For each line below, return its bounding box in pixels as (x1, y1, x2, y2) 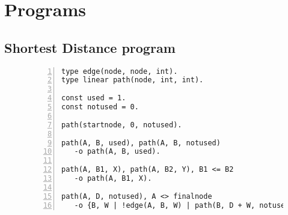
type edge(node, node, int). (61, 67, 178, 76)
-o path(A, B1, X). (74, 174, 152, 183)
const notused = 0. (61, 103, 139, 112)
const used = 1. (61, 94, 126, 103)
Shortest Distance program (4, 38, 176, 56)
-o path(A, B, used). (74, 147, 161, 156)
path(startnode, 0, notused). (61, 120, 182, 129)
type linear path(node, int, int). (61, 76, 204, 85)
